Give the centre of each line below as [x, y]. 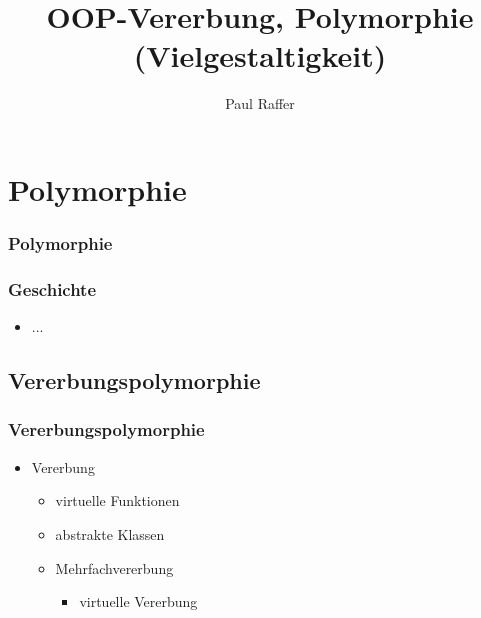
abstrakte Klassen [110, 533]
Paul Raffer [260, 103]
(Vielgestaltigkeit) [260, 55]
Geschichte [52, 288]
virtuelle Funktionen [117, 500]
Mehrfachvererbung [114, 567]
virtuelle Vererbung [138, 601]
